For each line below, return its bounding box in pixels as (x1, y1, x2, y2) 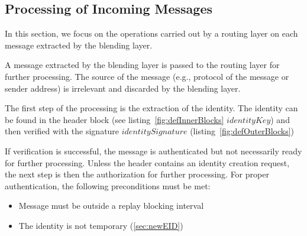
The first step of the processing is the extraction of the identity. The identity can (5, 102, 298, 114)
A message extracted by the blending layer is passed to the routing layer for (5, 59, 280, 71)
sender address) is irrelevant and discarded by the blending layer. (5, 82, 241, 94)
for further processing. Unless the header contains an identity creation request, (5, 156, 290, 169)
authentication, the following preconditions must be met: (5, 179, 211, 192)
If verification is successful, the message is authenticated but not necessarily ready (5, 144, 302, 157)
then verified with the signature (5, 125, 119, 137)
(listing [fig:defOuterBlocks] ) (190, 125, 294, 137)
